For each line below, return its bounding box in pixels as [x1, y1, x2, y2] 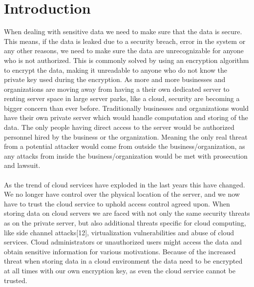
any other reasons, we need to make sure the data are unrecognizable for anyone [4, 45, 244, 56]
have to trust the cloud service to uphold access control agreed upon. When [4, 198, 230, 208]
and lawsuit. [4, 160, 41, 170]
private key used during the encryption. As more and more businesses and [4, 74, 226, 84]
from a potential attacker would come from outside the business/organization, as [4, 141, 245, 151]
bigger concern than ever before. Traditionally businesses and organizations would [4, 102, 249, 113]
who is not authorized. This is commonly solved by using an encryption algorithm [4, 55, 249, 65]
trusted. [4, 275, 27, 285]
